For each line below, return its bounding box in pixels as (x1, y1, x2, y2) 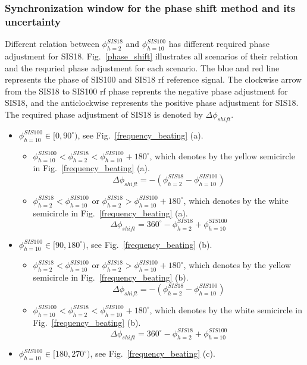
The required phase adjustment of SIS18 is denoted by (5, 108, 203, 120)
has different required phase (168, 37, 270, 50)
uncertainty (5, 14, 61, 29)
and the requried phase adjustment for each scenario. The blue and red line (5, 61, 280, 74)
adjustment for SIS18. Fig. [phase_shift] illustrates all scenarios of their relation (5, 49, 298, 62)
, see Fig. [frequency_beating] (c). (90, 347, 215, 360)
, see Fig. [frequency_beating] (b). (86, 238, 212, 250)
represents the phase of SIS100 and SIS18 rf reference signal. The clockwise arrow (5, 73, 302, 86)
